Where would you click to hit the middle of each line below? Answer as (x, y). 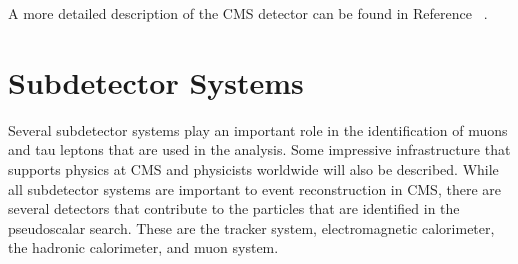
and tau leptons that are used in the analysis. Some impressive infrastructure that (259, 149)
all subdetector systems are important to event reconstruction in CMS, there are (254, 188)
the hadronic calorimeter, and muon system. (143, 247)
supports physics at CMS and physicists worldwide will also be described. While (253, 168)
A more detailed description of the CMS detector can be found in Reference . (248, 13)
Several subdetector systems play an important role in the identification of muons (258, 129)
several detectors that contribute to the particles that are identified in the (234, 208)
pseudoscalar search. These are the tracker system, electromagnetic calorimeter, (251, 227)
